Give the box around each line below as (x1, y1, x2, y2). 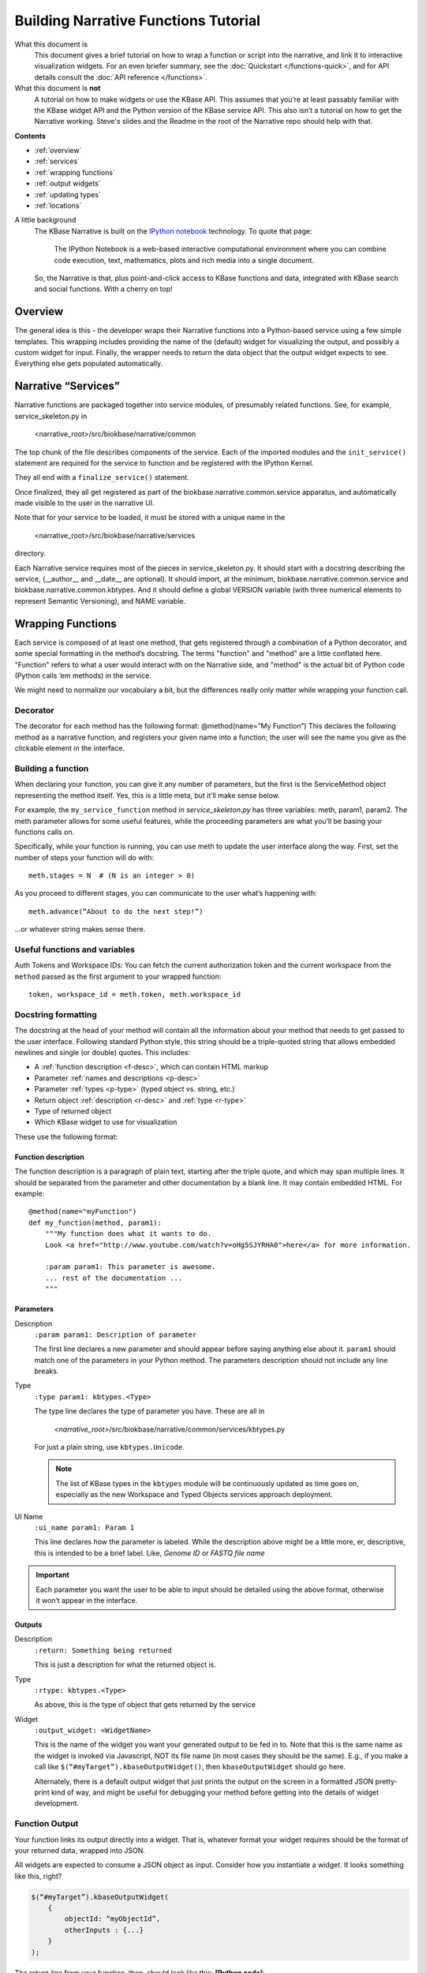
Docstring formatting (14, 1009, 98, 1020)
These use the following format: (14, 1132, 118, 1141)
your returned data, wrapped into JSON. (14, 1845, 145, 1855)
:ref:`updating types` (34, 189, 102, 199)
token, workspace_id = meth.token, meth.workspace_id (28, 990, 241, 999)
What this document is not (14, 84, 101, 93)
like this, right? (14, 1871, 62, 1881)
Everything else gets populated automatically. (14, 359, 163, 369)
